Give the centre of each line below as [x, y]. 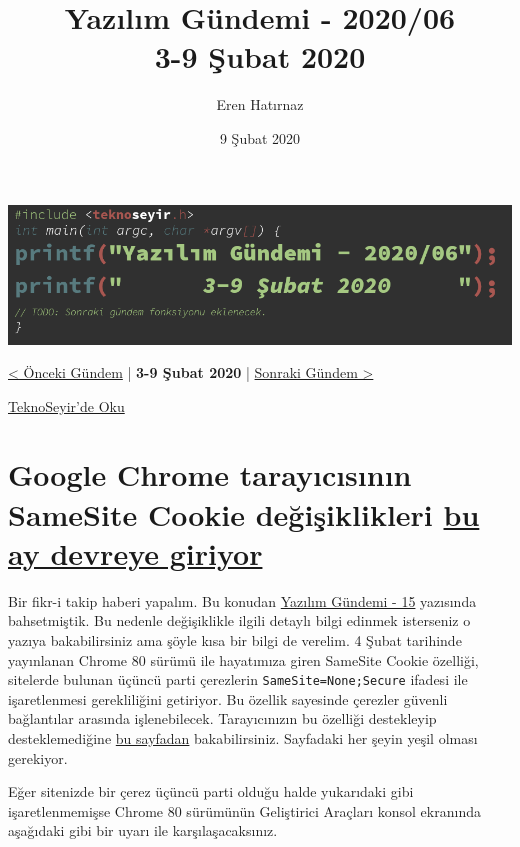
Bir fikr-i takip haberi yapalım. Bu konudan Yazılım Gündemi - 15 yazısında [242, 600]
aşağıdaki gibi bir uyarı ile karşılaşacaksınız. [143, 830]
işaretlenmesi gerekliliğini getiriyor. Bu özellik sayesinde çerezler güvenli [228, 698]
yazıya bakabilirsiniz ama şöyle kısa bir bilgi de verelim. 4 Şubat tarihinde [235, 639]
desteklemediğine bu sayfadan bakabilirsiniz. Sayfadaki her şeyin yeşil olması [243, 738]
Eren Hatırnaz [260, 104]
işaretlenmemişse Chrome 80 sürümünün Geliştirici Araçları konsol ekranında [244, 810]
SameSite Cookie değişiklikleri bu [244, 513]
